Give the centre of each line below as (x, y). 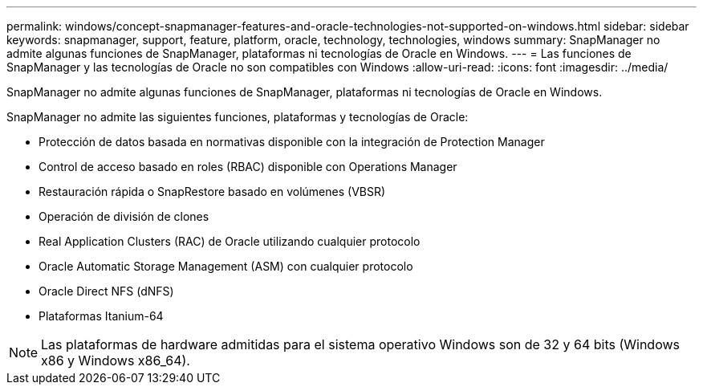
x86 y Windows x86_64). (116, 360)
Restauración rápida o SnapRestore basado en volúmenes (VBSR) (212, 191)
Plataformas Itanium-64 (101, 316)
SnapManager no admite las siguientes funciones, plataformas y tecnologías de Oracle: (238, 117)
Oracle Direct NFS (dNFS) (106, 291)
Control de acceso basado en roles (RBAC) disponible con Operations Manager (248, 167)
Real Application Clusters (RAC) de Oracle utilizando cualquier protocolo (230, 241)
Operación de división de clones (124, 216)
